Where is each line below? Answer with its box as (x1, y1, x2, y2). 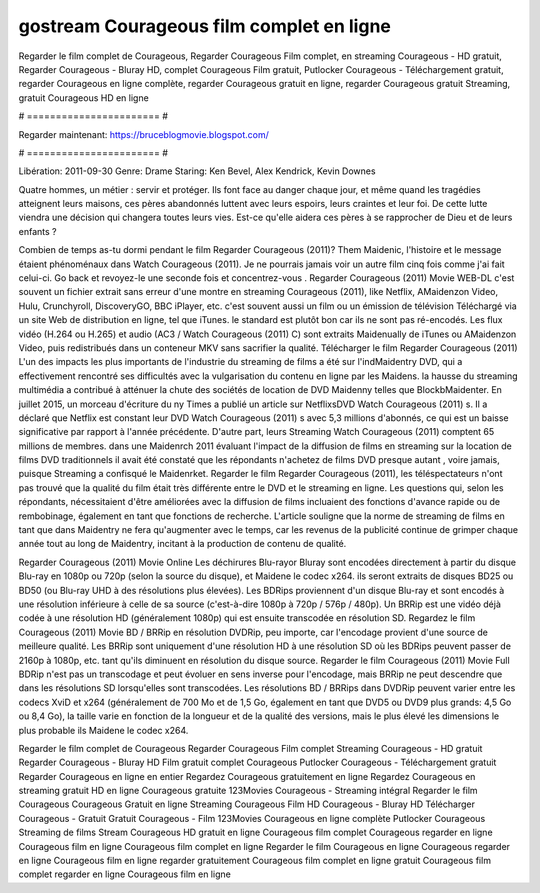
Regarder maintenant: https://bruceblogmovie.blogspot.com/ (18, 128, 269, 140)
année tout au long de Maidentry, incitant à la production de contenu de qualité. (18, 538, 347, 550)
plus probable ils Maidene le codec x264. (18, 724, 189, 736)
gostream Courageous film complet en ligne (18, 15, 392, 37)
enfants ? (18, 225, 57, 237)
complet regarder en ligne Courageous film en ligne (18, 868, 232, 880)
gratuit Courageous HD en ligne (18, 91, 149, 104)
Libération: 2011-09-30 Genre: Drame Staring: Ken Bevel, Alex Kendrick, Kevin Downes (18, 165, 376, 177)
